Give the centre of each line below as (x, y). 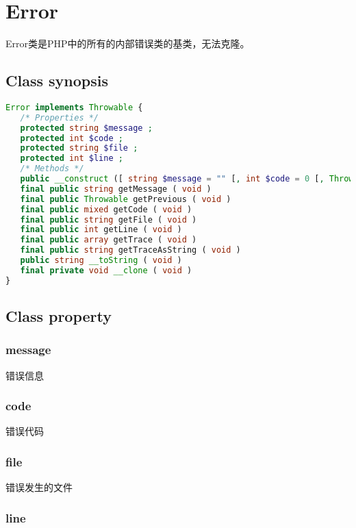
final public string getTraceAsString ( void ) (130, 250)
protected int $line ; (72, 159)
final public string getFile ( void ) (109, 219)
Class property (59, 316)
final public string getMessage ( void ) (116, 189)
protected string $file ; (79, 148)
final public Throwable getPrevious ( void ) (126, 199)
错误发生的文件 (39, 487)
